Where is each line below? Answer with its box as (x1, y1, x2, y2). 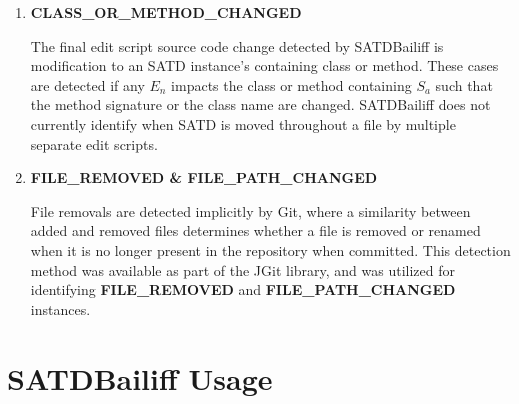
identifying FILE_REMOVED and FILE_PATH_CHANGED (30, 279, 456, 300)
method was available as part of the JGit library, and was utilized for (30, 259, 455, 280)
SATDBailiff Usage (7, 357, 273, 398)
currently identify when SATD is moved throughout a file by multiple (30, 113, 456, 134)
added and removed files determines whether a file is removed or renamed (30, 220, 481, 241)
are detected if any (30, 74, 145, 95)
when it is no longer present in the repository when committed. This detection (30, 239, 511, 260)
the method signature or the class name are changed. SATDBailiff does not (30, 94, 491, 115)
